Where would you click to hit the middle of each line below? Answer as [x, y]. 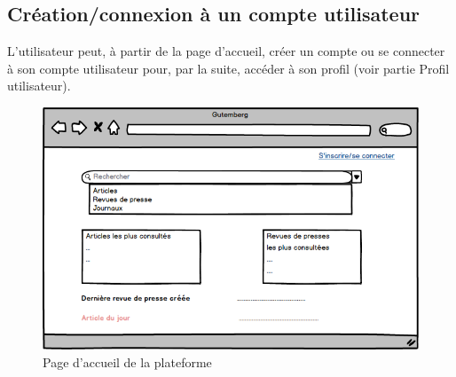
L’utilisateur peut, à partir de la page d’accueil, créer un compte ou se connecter [226, 51]
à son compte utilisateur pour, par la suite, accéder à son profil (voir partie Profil [228, 68]
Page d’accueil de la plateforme [127, 361]
